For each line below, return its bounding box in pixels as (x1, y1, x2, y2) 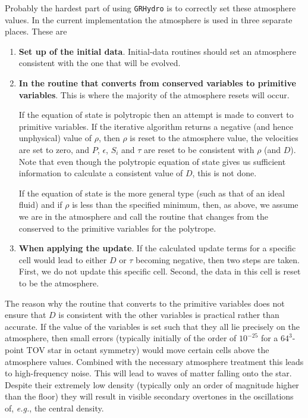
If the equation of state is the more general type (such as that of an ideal (18, 186, 285, 199)
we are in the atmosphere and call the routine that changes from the (18, 210, 268, 222)
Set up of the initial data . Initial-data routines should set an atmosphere (18, 45, 297, 57)
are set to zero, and (18, 144, 90, 155)
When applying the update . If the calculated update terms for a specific (18, 242, 296, 254)
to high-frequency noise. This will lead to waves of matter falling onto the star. (5, 367, 292, 379)
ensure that (5, 308, 46, 321)
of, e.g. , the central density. (5, 401, 104, 414)
